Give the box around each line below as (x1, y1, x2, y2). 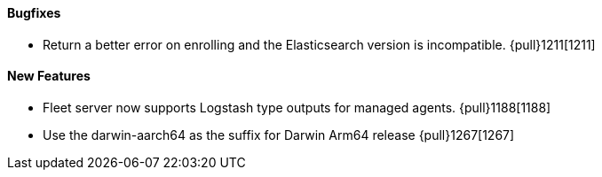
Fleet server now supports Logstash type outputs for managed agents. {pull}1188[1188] (43, 99, 551, 115)
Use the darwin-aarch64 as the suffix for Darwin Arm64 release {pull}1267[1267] (43, 127, 515, 142)
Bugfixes (7, 5, 61, 20)
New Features (7, 68, 91, 84)
